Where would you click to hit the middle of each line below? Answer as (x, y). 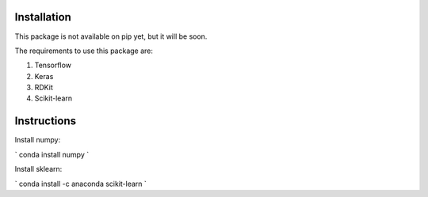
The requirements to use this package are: (84, 51)
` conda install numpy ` (52, 154)
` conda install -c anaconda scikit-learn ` (80, 184)
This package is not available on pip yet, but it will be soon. (111, 36)
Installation (43, 17)
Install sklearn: (38, 169)
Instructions (46, 121)
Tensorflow (53, 65)
